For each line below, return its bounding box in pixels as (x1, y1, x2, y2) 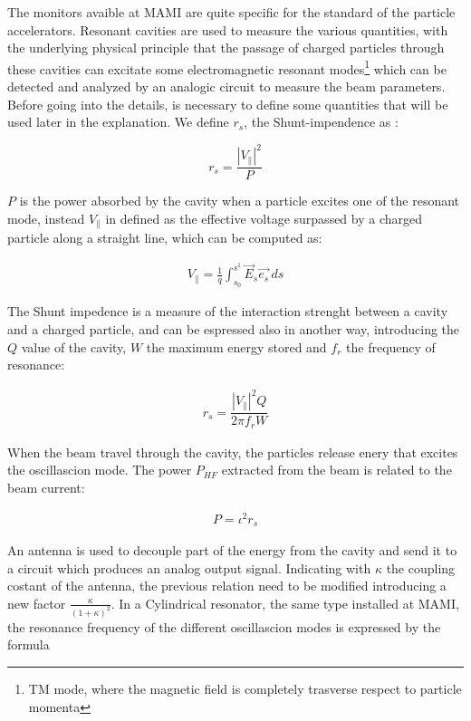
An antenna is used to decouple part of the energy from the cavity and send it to (7, 541, 457, 560)
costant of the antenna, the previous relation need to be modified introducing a (7, 576, 447, 595)
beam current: (7, 478, 85, 497)
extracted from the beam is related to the (221, 460, 452, 479)
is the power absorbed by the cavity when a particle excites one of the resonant (19, 191, 460, 210)
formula (7, 635, 50, 654)
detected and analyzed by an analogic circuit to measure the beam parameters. (7, 77, 446, 96)
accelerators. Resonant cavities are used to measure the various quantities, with (7, 20, 448, 39)
